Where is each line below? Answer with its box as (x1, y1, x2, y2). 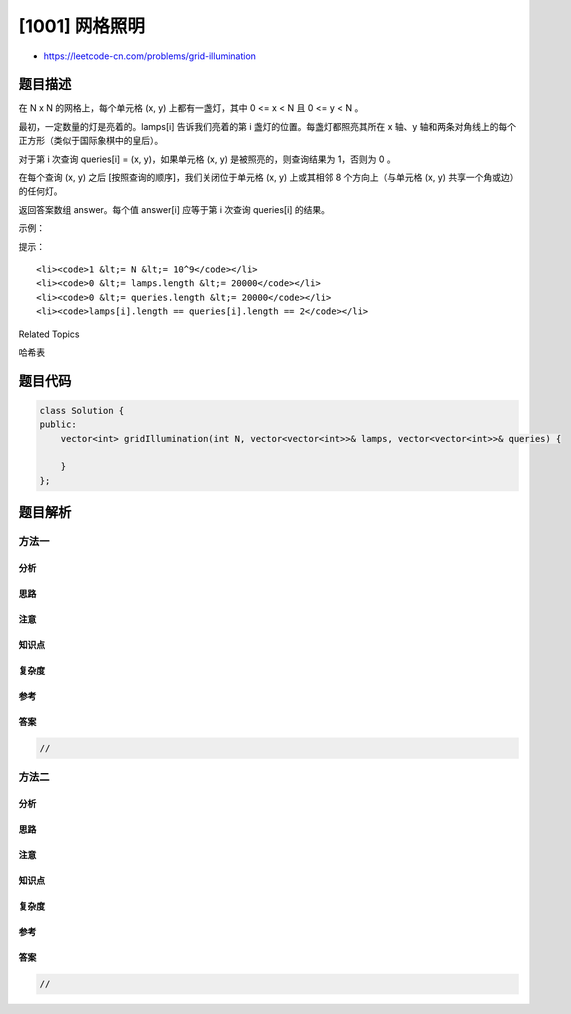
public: (39, 419, 77, 430)
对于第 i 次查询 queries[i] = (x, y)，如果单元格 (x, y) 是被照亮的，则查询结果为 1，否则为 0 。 (18, 153, 396, 165)
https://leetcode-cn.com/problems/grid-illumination (43, 50, 257, 62)
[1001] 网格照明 (18, 15, 145, 37)
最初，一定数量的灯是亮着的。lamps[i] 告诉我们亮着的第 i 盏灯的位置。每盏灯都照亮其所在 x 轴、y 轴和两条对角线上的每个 (18, 120, 517, 132)
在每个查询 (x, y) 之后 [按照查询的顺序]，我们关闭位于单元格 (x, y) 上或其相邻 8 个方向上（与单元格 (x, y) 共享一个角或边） (18, 171, 519, 184)
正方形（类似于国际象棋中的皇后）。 (18, 135, 164, 147)
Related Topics (18, 328, 80, 340)
